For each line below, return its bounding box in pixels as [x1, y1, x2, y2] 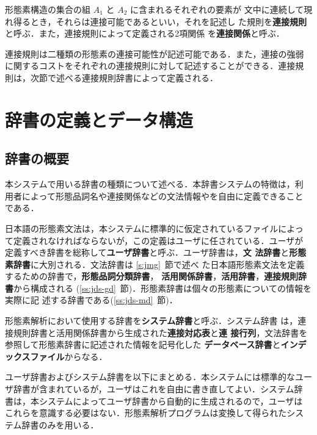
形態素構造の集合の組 [5, 3, 90, 15]
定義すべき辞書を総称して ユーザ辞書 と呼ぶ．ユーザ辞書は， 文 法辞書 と [5, 246, 290, 259]
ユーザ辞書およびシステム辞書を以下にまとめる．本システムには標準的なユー [5, 370, 312, 383]
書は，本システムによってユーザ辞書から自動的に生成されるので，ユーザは [5, 394, 303, 407]
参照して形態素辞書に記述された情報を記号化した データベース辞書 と [5, 338, 281, 351]
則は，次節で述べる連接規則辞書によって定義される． [5, 71, 218, 84]
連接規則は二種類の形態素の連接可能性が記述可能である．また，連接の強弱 [5, 47, 304, 60]
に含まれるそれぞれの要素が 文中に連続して [130, 3, 304, 15]
